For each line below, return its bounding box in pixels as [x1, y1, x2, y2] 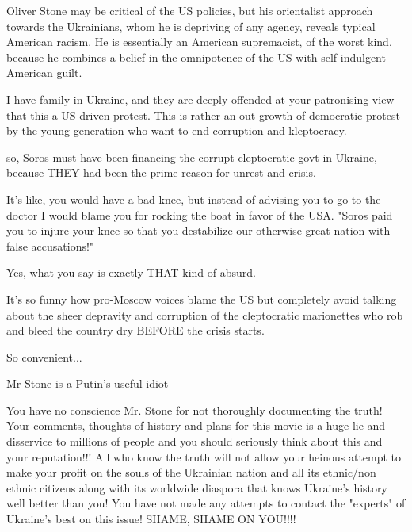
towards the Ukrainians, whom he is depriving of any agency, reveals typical [6, 17, 376, 34]
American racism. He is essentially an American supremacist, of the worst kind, [6, 33, 392, 50]
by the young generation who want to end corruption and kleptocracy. [6, 122, 347, 139]
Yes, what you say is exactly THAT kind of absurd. [6, 264, 256, 281]
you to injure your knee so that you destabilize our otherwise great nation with [6, 222, 391, 239]
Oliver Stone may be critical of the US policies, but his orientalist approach [6, 2, 373, 18]
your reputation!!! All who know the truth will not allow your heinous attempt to [6, 448, 402, 465]
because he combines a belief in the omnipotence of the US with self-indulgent [6, 48, 386, 65]
